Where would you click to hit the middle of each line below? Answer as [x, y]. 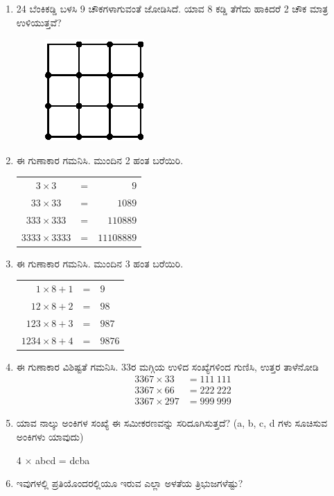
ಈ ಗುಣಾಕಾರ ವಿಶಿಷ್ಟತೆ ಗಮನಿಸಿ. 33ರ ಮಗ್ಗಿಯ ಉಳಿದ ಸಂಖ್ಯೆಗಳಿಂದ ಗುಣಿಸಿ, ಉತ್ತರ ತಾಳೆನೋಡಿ [167, 366]
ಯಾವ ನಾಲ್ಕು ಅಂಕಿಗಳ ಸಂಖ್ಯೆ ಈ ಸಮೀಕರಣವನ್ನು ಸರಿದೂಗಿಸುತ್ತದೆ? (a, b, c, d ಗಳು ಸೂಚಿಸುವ [172, 423]
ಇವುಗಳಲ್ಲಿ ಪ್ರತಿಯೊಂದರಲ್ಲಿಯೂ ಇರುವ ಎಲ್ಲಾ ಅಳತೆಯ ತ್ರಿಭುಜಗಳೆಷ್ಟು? [130, 483]
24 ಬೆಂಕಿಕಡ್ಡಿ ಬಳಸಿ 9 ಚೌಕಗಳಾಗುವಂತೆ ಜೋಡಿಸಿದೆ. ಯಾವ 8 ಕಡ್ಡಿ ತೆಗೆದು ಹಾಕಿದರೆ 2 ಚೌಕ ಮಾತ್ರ [172, 8]
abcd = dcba [63, 460]
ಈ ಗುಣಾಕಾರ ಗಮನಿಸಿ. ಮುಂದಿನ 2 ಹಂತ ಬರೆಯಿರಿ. [100, 160]
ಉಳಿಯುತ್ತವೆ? [39, 22]
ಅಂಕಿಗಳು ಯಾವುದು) [50, 436]
